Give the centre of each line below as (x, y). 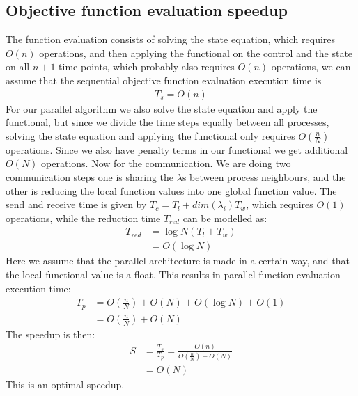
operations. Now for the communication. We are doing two (166, 163)
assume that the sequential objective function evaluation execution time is (164, 80)
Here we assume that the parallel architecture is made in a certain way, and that (178, 261)
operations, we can (311, 66)
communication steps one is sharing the (90, 176)
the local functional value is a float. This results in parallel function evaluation (173, 275)
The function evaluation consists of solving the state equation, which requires (171, 39)
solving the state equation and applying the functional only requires (150, 135)
